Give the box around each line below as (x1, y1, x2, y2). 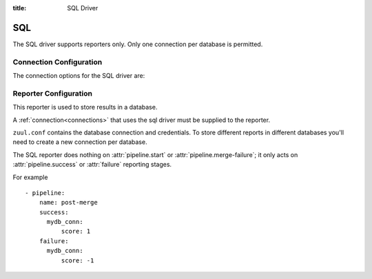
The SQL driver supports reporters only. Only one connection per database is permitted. (12, 40, 263, 48)
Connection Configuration (12, 57, 103, 67)
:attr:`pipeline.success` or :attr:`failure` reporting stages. (12, 161, 172, 169)
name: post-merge (39, 198, 98, 207)
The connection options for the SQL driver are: (12, 72, 145, 80)
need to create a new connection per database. (12, 138, 147, 146)
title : (12, 4, 27, 12)
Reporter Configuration (12, 88, 93, 98)
